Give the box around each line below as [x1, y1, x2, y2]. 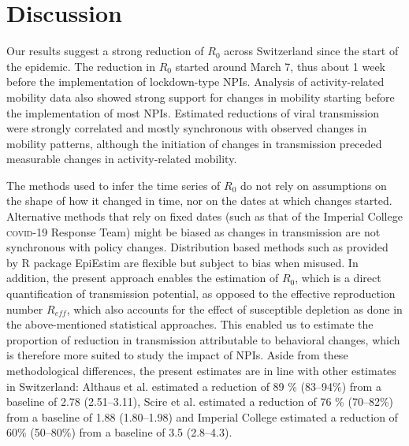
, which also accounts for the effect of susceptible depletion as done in [66, 300, 403, 317]
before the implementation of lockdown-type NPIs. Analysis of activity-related [6, 73, 385, 90]
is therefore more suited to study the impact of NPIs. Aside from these [6, 347, 348, 363]
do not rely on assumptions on [240, 177, 387, 193]
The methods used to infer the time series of [6, 177, 221, 193]
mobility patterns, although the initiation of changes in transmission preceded [6, 135, 382, 151]
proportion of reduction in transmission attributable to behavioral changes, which [6, 331, 400, 348]
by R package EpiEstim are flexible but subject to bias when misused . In [6, 254, 359, 270]
